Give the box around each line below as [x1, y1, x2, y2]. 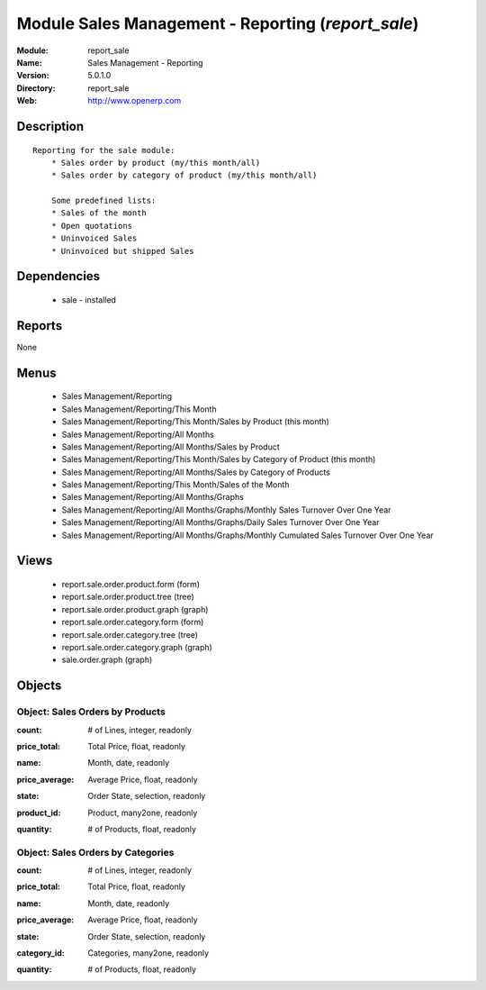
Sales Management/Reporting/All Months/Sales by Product [61, 441, 281, 452]
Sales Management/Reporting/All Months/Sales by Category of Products [61, 467, 330, 477]
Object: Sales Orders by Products [16, 705, 166, 718]
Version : [16, 70, 49, 81]
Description [16, 118, 85, 134]
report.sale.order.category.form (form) [61, 617, 204, 628]
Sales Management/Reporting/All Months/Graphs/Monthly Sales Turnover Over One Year [61, 504, 391, 515]
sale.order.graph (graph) [61, 654, 153, 666]
